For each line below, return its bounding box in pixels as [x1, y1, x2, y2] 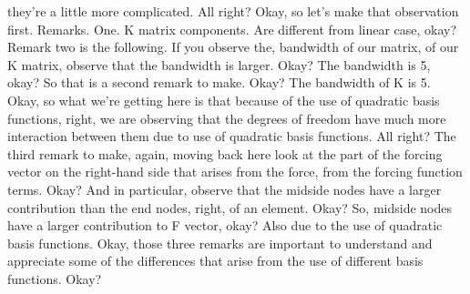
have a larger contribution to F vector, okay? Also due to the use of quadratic [7, 216, 443, 235]
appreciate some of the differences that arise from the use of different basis [7, 251, 424, 270]
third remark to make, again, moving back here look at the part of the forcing [7, 144, 443, 163]
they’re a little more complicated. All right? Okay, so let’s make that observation [7, 2, 459, 20]
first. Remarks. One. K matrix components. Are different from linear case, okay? [7, 19, 457, 38]
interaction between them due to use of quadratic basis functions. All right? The [7, 127, 456, 146]
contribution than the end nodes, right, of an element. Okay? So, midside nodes [7, 198, 453, 217]
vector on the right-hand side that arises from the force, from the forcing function [7, 162, 463, 181]
